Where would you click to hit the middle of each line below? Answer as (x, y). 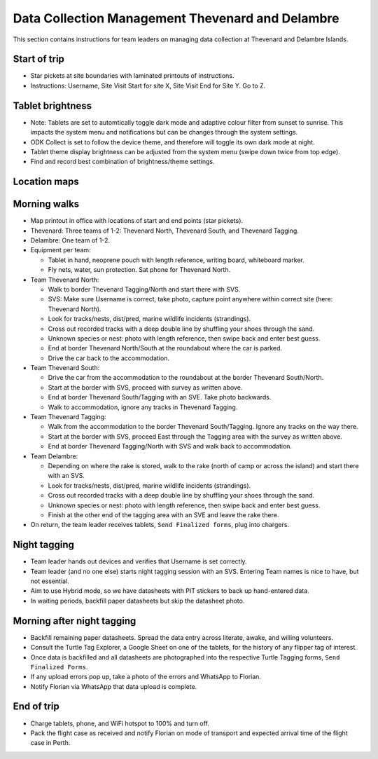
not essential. (50, 581)
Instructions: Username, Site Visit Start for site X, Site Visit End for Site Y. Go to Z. (148, 86)
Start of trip (38, 59)
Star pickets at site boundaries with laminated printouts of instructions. (132, 76)
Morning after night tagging (75, 621)
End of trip (36, 707)
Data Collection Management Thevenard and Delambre (176, 18)
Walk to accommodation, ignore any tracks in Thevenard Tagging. (143, 407)
